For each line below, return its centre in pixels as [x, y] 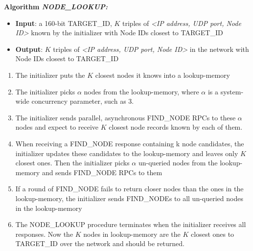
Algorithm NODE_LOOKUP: [56, 6]
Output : [29, 49]
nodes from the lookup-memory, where [141, 91]
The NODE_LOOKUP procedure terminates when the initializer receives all [131, 224]
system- [232, 91]
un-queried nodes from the [178, 163]
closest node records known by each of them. [176, 127]
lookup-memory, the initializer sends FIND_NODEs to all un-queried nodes [129, 198]
